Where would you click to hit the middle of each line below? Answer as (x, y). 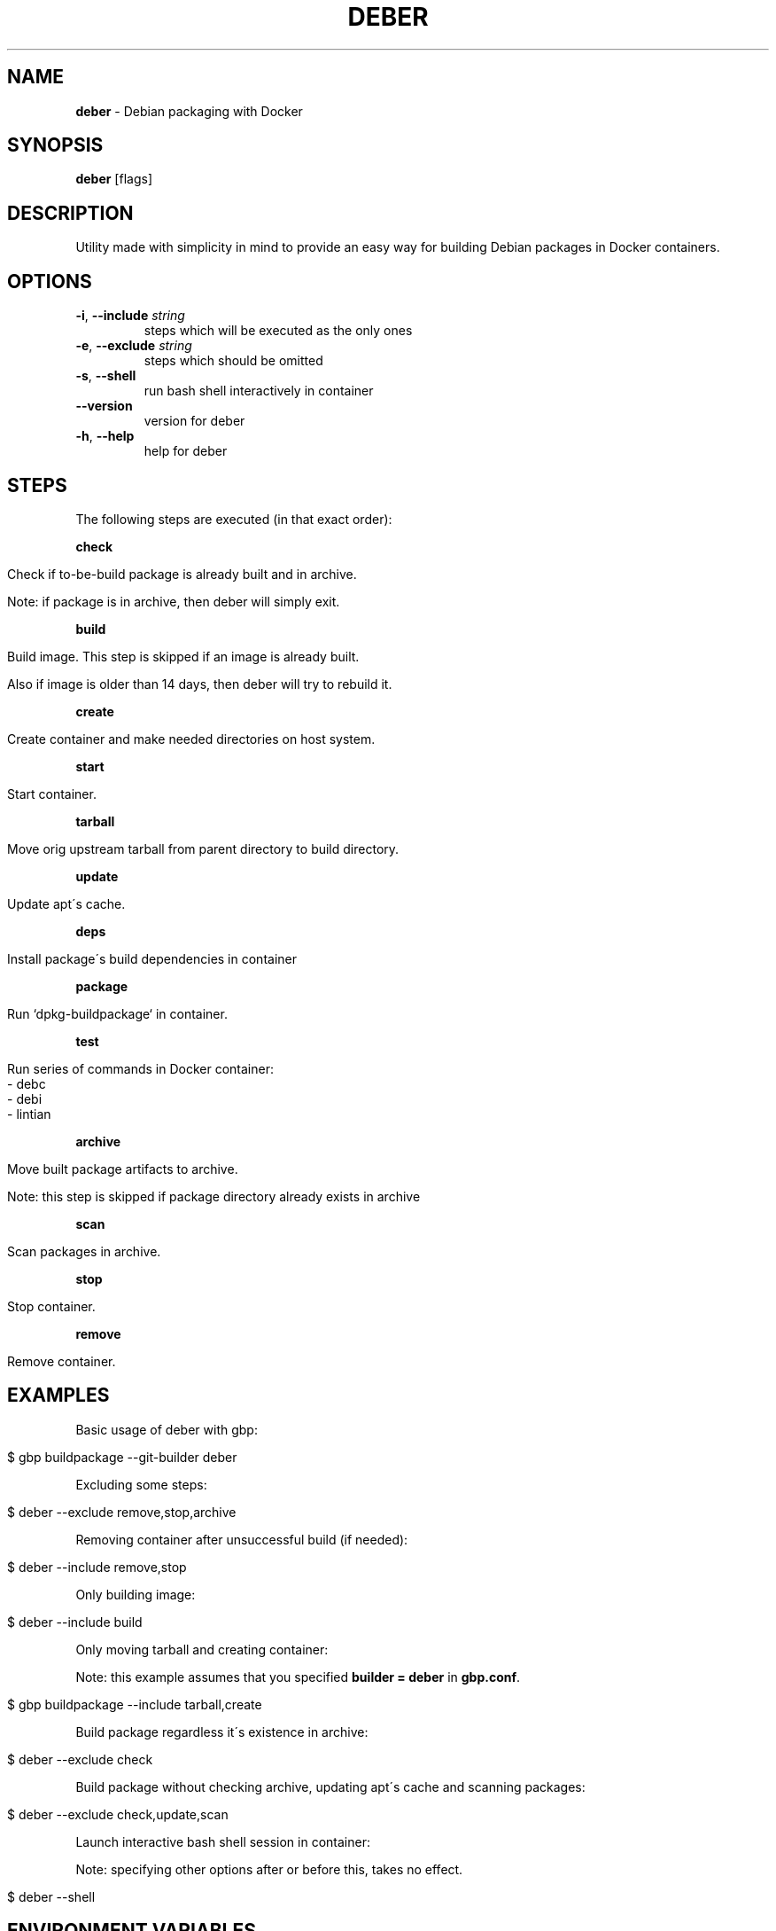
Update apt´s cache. (66, 903)
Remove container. (62, 1361)
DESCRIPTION (70, 213)
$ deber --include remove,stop (97, 1567)
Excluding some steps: (141, 1484)
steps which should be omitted (233, 361)
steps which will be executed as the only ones (278, 331)
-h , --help (105, 436)
